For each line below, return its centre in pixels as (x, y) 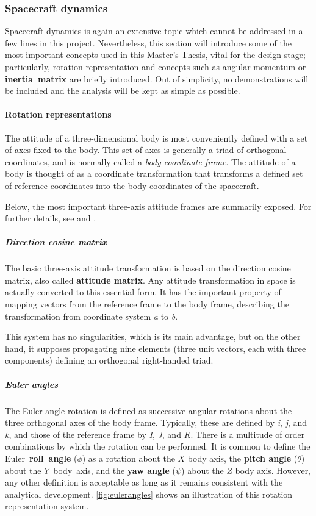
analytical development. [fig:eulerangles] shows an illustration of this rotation (149, 494)
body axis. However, (273, 470)
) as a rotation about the (128, 458)
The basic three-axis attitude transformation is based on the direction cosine (148, 268)
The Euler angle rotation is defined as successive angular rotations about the (149, 410)
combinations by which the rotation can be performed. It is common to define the (158, 446)
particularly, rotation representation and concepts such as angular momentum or (156, 66)
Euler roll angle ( (41, 458)
